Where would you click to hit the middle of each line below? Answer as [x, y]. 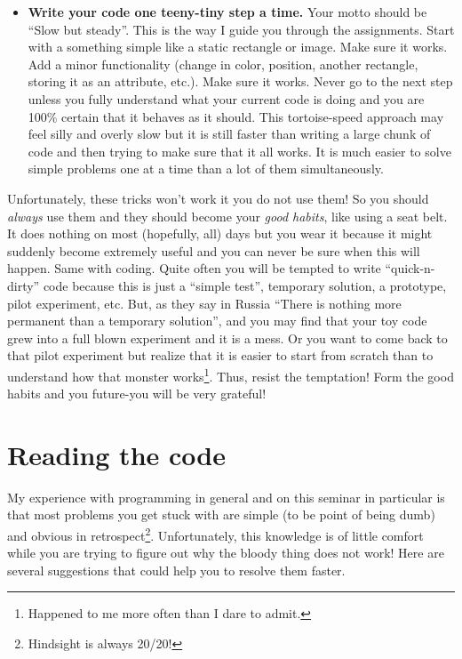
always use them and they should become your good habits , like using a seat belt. [227, 216]
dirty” [24, 285]
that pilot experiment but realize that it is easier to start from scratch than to [220, 355]
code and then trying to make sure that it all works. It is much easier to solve [239, 151]
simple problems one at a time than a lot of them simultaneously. [206, 169]
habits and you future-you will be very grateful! [137, 394]
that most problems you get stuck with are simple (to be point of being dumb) [221, 514]
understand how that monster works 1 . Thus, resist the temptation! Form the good [231, 374]
